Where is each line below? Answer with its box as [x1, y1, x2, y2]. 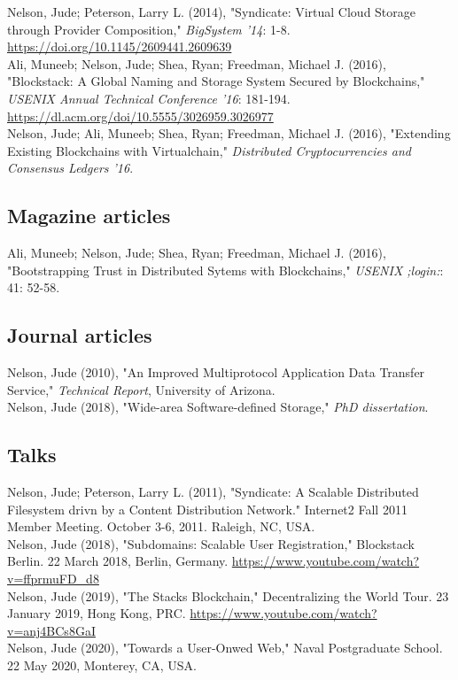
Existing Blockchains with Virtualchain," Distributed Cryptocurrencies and [7, 141, 411, 159]
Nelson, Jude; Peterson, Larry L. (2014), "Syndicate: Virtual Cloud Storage [7, 3, 416, 20]
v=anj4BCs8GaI [7, 621, 96, 639]
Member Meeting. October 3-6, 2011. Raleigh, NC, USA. [7, 517, 315, 536]
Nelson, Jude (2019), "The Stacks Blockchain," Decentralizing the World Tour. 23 [7, 586, 449, 605]
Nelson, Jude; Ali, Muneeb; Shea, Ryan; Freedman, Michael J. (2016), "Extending [7, 124, 451, 143]
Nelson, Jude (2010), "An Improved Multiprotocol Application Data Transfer [7, 363, 425, 382]
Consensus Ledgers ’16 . [7, 158, 134, 177]
